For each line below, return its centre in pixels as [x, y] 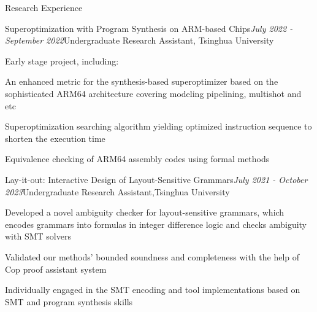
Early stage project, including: [62, 60]
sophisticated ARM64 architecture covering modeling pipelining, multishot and [153, 93]
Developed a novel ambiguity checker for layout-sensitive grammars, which [145, 212]
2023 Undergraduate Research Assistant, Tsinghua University [117, 191]
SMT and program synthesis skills [69, 301]
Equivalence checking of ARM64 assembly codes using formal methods [137, 159]
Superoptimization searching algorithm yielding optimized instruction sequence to [158, 126]
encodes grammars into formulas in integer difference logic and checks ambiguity [156, 224]
